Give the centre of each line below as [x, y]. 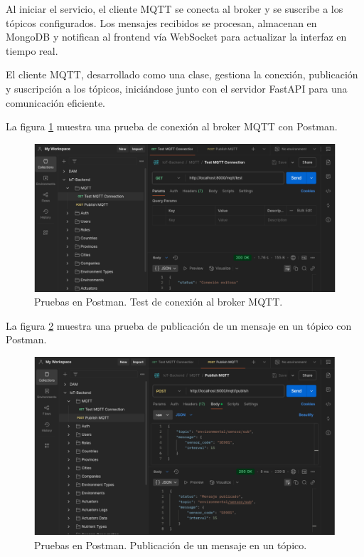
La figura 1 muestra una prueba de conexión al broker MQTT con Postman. [172, 126]
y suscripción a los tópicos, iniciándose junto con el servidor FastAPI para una [177, 88]
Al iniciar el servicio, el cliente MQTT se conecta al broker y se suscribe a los [175, 9]
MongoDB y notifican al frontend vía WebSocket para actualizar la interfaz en [176, 37]
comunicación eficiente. [55, 102]
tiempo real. [32, 50]
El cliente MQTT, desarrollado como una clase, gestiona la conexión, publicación [182, 74]
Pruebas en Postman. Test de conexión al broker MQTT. [159, 302]
